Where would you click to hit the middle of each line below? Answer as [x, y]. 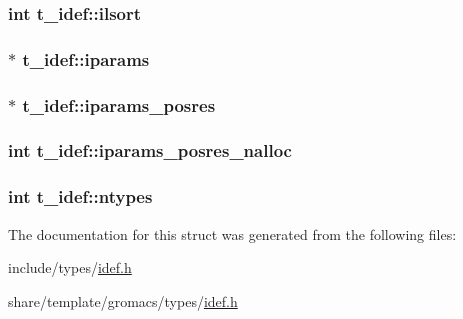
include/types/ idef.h [70, 267]
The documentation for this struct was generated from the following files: [232, 233]
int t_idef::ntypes [80, 196]
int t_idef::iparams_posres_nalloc [150, 150]
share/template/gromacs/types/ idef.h [123, 300]
